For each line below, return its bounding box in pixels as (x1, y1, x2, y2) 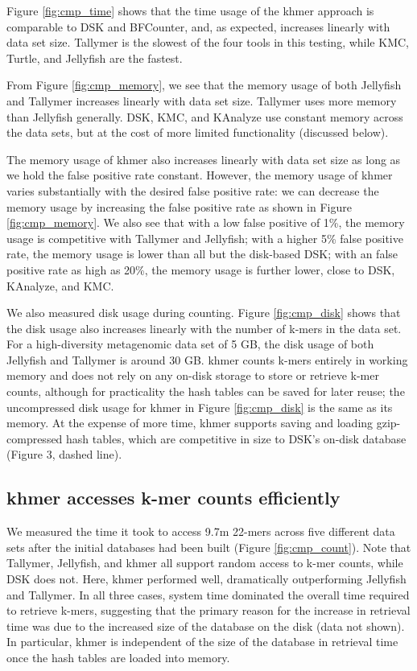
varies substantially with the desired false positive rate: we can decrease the (6, 182, 379, 199)
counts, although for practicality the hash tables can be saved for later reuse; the (6, 383, 405, 400)
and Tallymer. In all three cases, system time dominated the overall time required (6, 586, 410, 603)
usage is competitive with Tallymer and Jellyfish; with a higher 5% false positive (6, 229, 403, 246)
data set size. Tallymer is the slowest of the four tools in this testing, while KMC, (6, 34, 409, 51)
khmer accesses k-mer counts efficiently (6, 485, 341, 510)
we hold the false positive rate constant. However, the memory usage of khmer (6, 167, 393, 183)
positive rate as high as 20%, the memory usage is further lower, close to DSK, (6, 261, 395, 278)
